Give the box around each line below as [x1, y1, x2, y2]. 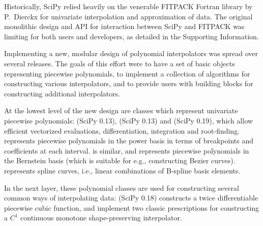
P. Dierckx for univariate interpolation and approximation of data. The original [4, 11, 253, 21]
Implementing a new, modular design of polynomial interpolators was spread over [4, 48, 258, 59]
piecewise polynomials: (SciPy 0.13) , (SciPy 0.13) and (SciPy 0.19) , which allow [4, 115, 253, 125]
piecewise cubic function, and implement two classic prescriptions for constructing [4, 202, 259, 213]
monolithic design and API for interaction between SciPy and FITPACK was [4, 21, 245, 32]
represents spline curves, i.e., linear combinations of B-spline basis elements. [4, 165, 241, 175]
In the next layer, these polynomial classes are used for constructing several [4, 182, 239, 193]
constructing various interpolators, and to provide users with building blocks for [4, 78, 253, 89]
